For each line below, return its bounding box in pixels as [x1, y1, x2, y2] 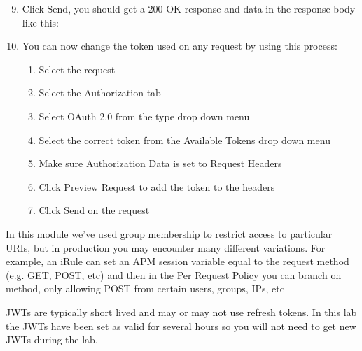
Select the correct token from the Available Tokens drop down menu [39, 132, 330, 147]
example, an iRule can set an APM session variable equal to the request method [6, 254, 349, 268]
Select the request [39, 62, 116, 76]
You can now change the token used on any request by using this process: [22, 38, 337, 53]
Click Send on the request [39, 203, 150, 217]
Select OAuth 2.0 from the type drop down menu [39, 108, 250, 123]
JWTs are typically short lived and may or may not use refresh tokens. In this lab [6, 304, 357, 319]
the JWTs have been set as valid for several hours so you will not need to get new [6, 318, 356, 333]
